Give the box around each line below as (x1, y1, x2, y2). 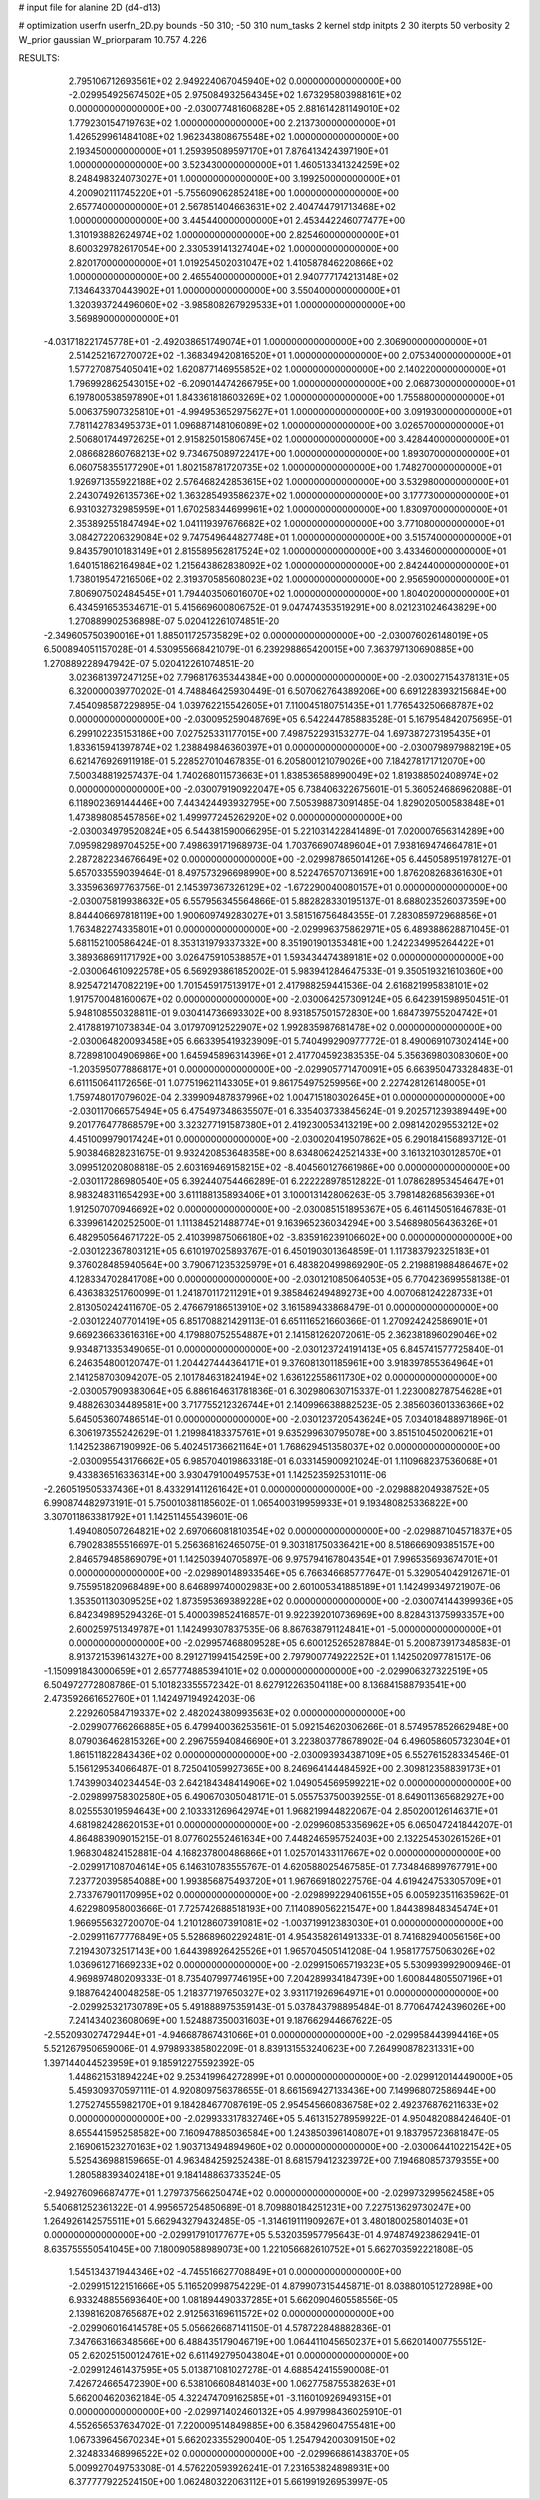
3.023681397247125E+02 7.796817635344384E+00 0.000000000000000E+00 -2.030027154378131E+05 (68, 671, 510, 683)
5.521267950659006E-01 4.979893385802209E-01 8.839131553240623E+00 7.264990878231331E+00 (43, 2043, 475, 2055)
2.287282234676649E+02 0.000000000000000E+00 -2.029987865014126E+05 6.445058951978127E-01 (68, 853, 512, 865)
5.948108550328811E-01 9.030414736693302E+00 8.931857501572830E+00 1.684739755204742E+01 (68, 1007, 498, 1019)
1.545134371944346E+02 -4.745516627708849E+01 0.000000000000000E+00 (68, 2266, 402, 2278)
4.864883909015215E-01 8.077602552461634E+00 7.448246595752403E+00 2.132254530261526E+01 (68, 1833, 502, 1845)
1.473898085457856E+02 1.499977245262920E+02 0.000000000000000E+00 (68, 811, 403, 823)
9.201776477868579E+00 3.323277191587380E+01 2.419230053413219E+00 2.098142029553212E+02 (68, 1119, 500, 1131)
